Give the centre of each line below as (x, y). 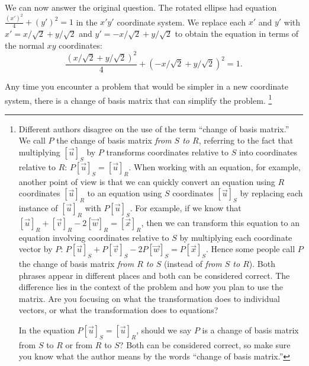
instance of (38, 208)
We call (32, 140)
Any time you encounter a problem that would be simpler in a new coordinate (147, 86)
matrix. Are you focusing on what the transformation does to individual (149, 298)
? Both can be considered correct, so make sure (205, 344)
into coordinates (268, 152)
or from (79, 344)
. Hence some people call (250, 249)
